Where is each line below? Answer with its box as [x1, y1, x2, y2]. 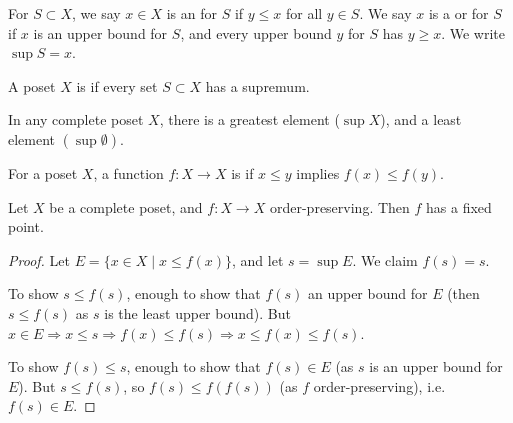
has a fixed [426, 196, 492, 217]
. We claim [352, 249, 418, 270]
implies [296, 162, 340, 183]
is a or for [428, 3, 489, 23]
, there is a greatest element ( [159, 109, 340, 130]
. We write [441, 22, 505, 43]
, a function [93, 162, 164, 183]
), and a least [380, 109, 462, 130]
